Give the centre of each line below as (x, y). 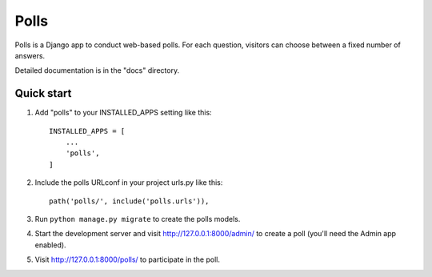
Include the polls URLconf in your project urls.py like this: (129, 183)
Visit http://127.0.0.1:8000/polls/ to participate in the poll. (127, 259)
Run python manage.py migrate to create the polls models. (138, 219)
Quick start (43, 93)
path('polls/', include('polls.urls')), (129, 201)
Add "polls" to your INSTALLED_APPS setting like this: (123, 113)
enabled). (51, 245)
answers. (30, 55)
